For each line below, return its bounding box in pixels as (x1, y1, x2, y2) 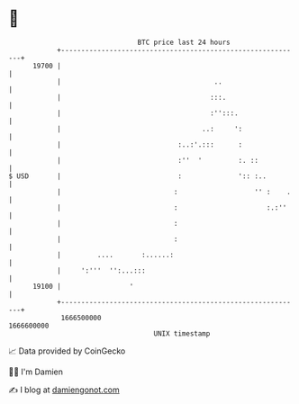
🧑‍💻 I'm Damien (8, 366, 64, 377)
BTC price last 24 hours (137, 38, 231, 47)
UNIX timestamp (153, 328, 211, 338)
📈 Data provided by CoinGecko (8, 346, 126, 356)
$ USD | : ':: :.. (8, 171, 267, 181)
